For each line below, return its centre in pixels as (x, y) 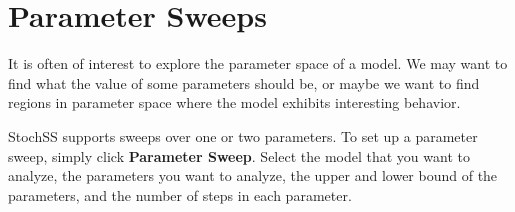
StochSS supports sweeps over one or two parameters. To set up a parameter (243, 135)
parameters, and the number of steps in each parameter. (180, 194)
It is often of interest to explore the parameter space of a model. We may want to (258, 63)
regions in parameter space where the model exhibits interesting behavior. (234, 102)
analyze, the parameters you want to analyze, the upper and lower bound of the (253, 175)
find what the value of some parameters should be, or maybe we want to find (244, 82)
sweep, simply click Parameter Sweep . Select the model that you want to (239, 155)
